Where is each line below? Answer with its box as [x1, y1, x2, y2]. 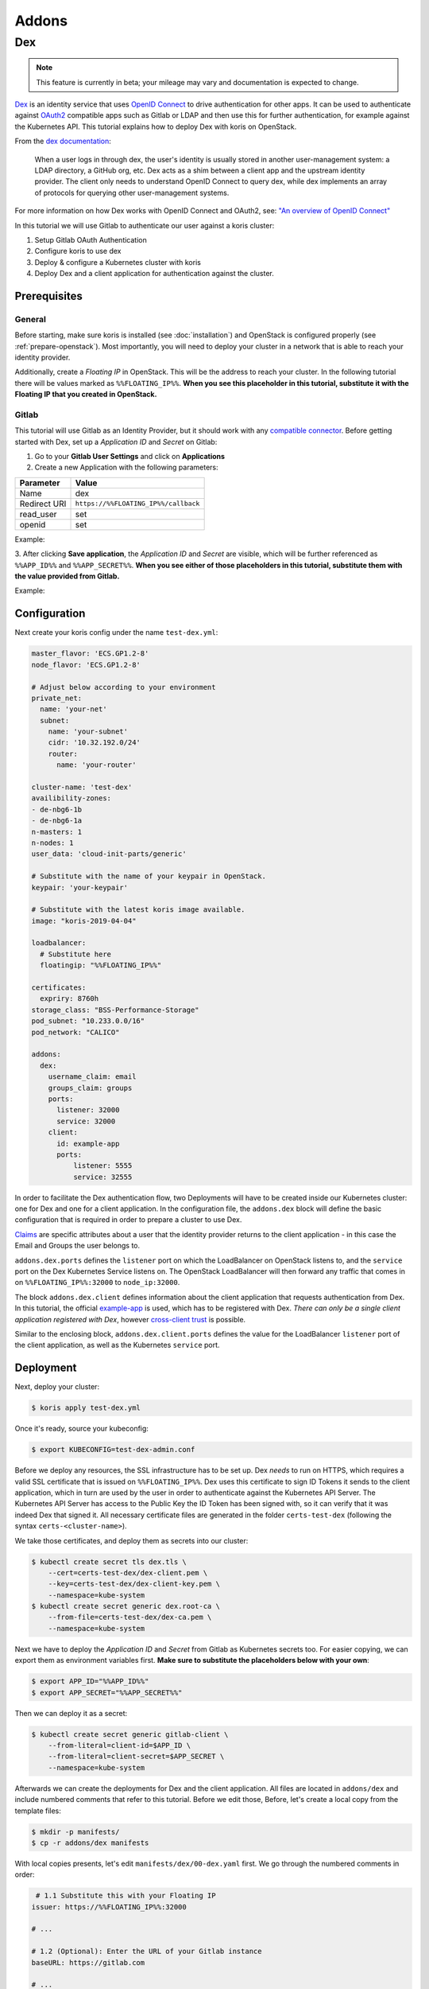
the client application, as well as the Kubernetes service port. [14, 1341, 220, 1350]
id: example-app [56, 1139, 120, 1148]
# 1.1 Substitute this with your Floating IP [36, 1891, 216, 1901]
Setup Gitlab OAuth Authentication [34, 235, 147, 244]
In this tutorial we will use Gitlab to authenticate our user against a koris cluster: [14, 220, 275, 230]
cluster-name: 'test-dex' [31, 783, 133, 792]
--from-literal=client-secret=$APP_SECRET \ [48, 1752, 225, 1761]
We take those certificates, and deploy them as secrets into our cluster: [14, 1536, 249, 1545]
